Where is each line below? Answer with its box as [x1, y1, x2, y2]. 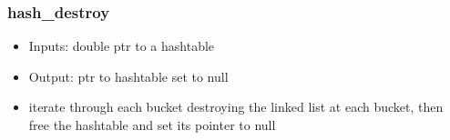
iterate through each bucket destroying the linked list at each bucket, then [28, 97, 444, 116]
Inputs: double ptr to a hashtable [28, 36, 215, 55]
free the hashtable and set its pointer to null [28, 115, 276, 134]
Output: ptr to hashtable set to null [28, 66, 229, 85]
